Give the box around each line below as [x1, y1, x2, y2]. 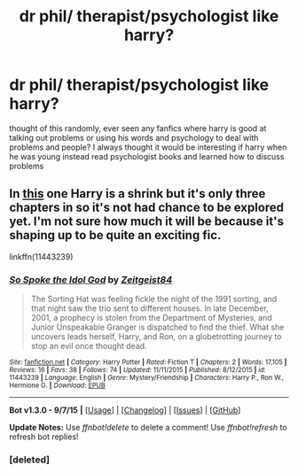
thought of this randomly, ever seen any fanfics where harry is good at [9, 122, 267, 134]
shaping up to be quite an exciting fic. [9, 228, 222, 243]
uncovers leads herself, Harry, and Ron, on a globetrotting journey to [30, 331, 282, 342]
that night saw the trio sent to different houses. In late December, [30, 303, 269, 314]
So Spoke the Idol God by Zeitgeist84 [9, 273, 173, 285]
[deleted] [9, 454, 51, 466]
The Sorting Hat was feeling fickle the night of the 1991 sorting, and [30, 294, 278, 305]
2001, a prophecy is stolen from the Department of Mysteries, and [30, 313, 272, 323]
